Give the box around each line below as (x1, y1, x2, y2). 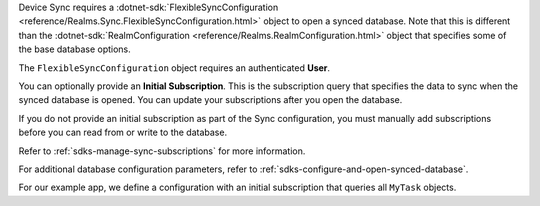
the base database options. (18, 43, 132, 55)
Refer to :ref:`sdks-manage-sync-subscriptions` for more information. (18, 145, 306, 157)
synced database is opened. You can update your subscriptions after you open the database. (18, 94, 403, 106)
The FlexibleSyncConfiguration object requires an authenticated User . (18, 61, 330, 74)
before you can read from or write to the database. (18, 126, 228, 139)
